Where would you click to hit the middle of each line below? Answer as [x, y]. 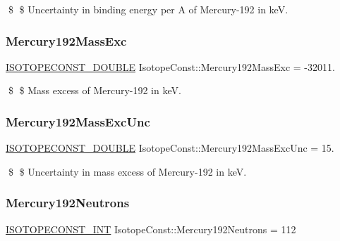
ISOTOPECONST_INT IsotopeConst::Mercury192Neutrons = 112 [151, 229]
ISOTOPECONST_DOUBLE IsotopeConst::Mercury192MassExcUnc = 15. [170, 148]
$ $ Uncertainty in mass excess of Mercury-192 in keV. [127, 171]
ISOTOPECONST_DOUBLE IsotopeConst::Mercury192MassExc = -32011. [170, 66]
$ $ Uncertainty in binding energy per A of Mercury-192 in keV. [148, 9]
